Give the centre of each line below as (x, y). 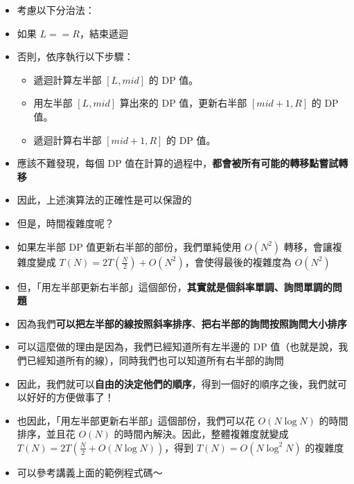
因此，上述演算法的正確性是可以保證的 (104, 200)
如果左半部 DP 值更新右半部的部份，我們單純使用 (129, 246)
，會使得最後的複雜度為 (238, 261)
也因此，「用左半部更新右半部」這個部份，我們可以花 (136, 420)
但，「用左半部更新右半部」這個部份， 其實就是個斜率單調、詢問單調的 (175, 286)
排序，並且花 (46, 434)
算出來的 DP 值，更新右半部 (183, 103)
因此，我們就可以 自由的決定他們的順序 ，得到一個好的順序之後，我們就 (177, 383)
